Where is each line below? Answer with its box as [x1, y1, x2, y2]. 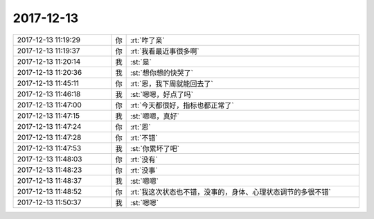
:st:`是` [130, 57, 152, 67]
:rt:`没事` [130, 165, 159, 175]
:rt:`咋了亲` [130, 35, 166, 45]
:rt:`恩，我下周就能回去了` [130, 78, 214, 88]
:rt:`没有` [130, 155, 159, 164]
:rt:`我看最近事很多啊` [130, 46, 200, 55]
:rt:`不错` [130, 132, 159, 142]
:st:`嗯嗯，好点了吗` [130, 89, 194, 99]
